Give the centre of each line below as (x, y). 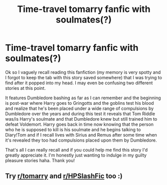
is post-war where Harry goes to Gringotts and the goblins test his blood (80, 103)
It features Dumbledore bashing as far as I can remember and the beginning (83, 98)
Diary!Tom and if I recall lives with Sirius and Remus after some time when (81, 135)
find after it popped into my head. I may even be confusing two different (79, 83)
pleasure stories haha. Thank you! (40, 160)
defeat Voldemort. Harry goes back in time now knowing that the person (79, 124)
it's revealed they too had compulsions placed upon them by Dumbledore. (81, 140)
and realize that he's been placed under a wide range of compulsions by (80, 108)
